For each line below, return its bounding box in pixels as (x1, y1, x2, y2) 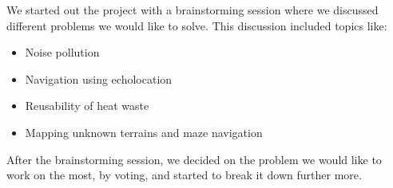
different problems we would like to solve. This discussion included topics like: (6, 17, 387, 33)
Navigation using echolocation (25, 70, 173, 87)
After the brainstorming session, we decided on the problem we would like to (6, 151, 382, 167)
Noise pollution (25, 44, 100, 61)
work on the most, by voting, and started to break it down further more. (6, 166, 362, 183)
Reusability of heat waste (25, 97, 149, 114)
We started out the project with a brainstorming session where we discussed (6, 2, 379, 18)
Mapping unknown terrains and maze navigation (25, 123, 263, 140)
